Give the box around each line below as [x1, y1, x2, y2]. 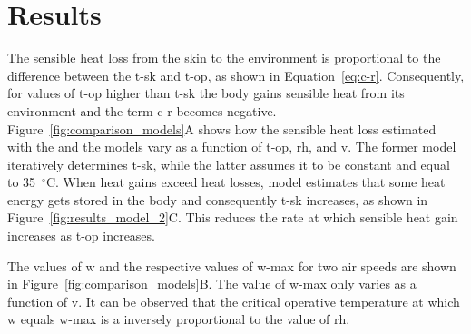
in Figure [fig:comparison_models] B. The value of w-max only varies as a [7, 274, 417, 293]
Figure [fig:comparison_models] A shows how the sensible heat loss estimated [7, 119, 437, 138]
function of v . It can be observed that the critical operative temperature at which [7, 291, 460, 310]
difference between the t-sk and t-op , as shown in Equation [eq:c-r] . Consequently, [7, 65, 465, 84]
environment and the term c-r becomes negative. [7, 101, 277, 120]
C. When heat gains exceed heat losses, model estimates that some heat [45, 172, 446, 192]
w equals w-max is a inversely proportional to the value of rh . [7, 309, 350, 329]
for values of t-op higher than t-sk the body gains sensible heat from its [7, 83, 405, 103]
